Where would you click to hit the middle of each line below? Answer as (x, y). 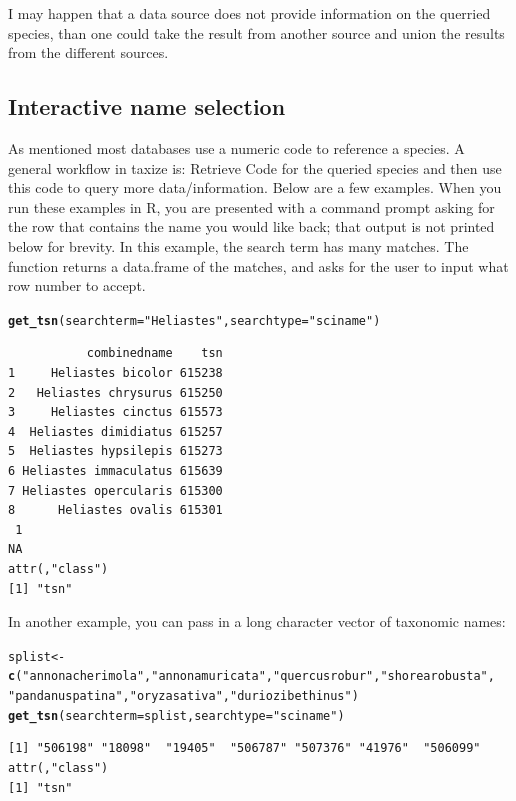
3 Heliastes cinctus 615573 (115, 412)
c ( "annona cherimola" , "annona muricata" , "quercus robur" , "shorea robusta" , (251, 676)
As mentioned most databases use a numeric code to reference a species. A (236, 147)
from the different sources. (88, 52)
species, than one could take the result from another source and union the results (256, 32)
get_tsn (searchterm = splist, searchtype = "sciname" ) (176, 715)
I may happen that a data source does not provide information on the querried (249, 13)
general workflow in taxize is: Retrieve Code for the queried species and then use (255, 167)
